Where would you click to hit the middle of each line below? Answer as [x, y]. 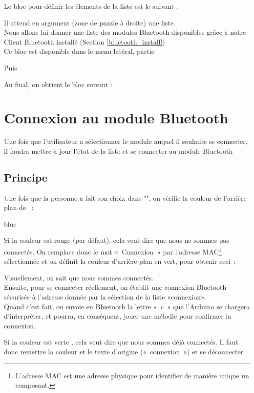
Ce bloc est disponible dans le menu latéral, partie [79, 51]
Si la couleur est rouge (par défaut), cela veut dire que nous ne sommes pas [116, 240]
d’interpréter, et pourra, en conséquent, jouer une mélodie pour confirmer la [118, 316]
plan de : [19, 207]
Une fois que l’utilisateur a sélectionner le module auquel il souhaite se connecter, [126, 141]
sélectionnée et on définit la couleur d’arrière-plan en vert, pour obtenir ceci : [120, 261]
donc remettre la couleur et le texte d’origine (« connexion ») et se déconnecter [124, 352]
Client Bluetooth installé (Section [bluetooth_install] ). [85, 41]
